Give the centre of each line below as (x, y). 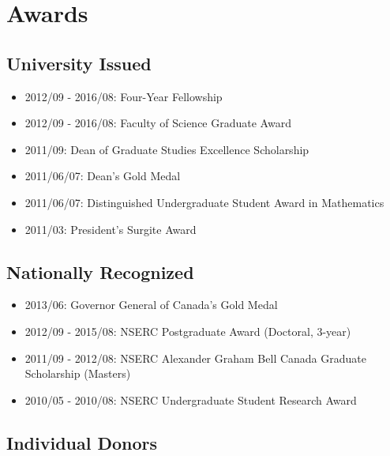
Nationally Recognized (100, 271)
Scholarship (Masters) (78, 373)
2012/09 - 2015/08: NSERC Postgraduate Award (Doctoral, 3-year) (188, 331)
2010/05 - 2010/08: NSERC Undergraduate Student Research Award (191, 399)
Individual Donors (82, 442)
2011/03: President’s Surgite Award (111, 229)
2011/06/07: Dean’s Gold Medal (103, 176)
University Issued (79, 63)
